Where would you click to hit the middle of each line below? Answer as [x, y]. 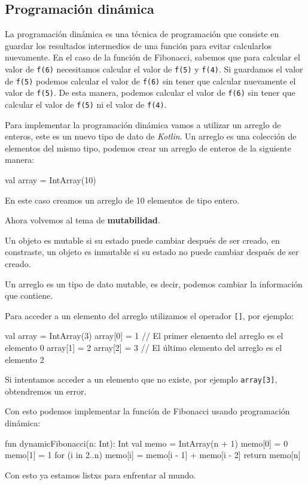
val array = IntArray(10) [51, 179]
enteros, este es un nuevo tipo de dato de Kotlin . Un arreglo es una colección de [151, 136]
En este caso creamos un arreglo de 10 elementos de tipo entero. [122, 200]
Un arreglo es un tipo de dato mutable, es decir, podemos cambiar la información [154, 284]
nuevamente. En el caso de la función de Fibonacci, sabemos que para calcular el [153, 57]
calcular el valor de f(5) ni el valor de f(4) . [86, 104]
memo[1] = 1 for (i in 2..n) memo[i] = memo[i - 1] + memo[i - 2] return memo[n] [153, 455]
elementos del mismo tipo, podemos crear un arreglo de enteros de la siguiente [148, 148]
